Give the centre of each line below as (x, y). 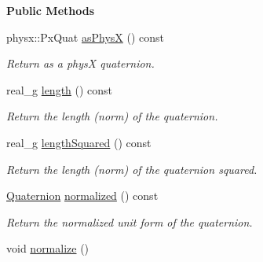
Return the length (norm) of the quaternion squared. (132, 169)
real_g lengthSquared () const (79, 142)
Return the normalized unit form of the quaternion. (130, 221)
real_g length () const (60, 89)
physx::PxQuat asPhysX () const (86, 37)
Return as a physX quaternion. (80, 63)
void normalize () (48, 248)
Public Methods (51, 10)
